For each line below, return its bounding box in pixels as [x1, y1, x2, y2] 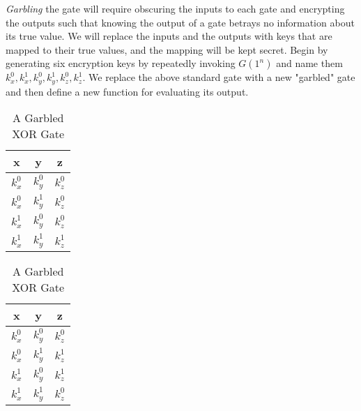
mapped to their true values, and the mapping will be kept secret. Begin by [6, 42, 328, 57]
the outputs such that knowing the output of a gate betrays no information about [6, 15, 355, 29]
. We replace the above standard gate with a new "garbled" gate [82, 70, 355, 84]
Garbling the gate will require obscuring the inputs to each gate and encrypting [6, 1, 345, 15]
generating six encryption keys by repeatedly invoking [6, 56, 236, 70]
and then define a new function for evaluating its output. [6, 84, 249, 98]
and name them [276, 56, 343, 70]
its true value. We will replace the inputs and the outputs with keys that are [6, 29, 332, 43]
